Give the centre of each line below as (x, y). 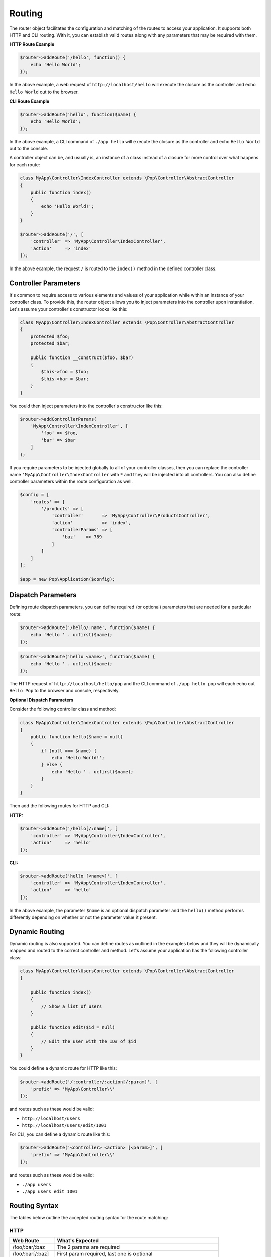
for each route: (25, 165)
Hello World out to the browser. (44, 92)
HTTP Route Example (32, 44)
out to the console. (29, 149)
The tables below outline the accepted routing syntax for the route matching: (89, 1217)
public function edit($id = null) (73, 1027)
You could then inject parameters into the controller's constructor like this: (86, 406)
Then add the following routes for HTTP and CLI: (59, 806)
